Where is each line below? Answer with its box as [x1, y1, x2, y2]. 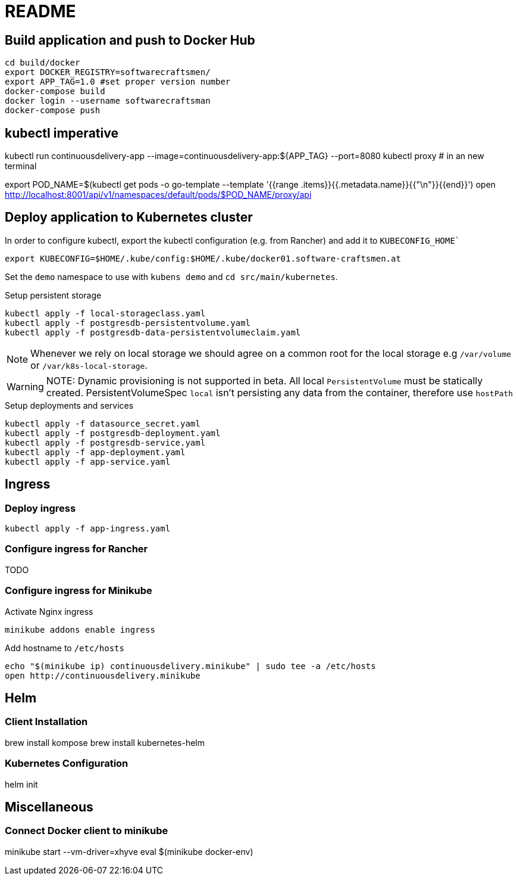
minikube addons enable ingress [5, 624, 155, 635]
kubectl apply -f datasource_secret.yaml [5, 418, 200, 428]
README [5, 1, 76, 21]
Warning [7, 380, 44, 393]
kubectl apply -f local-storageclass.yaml [5, 308, 206, 318]
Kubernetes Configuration [5, 757, 129, 770]
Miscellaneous [5, 799, 93, 814]
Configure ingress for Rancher [5, 543, 148, 555]
